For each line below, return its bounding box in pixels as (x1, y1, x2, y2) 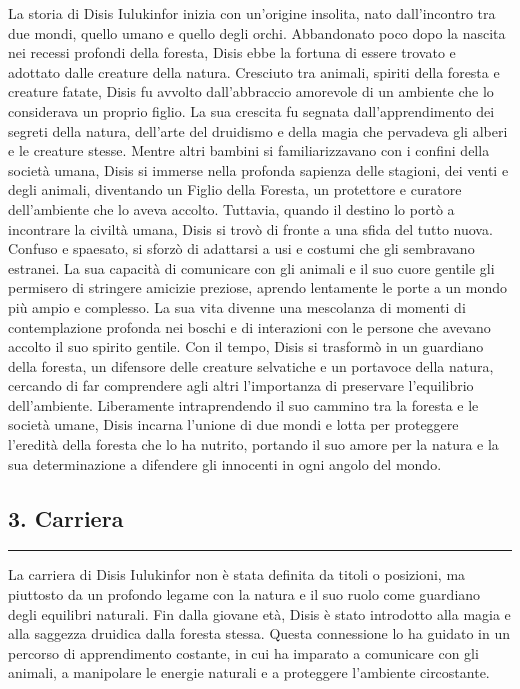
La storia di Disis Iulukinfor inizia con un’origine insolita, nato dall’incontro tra (8, 3, 496, 23)
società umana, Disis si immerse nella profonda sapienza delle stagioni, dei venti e (8, 159, 509, 180)
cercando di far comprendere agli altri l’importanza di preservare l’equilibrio (8, 375, 474, 396)
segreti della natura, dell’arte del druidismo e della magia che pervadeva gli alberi (8, 120, 508, 141)
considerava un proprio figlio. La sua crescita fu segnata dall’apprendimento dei (8, 100, 495, 121)
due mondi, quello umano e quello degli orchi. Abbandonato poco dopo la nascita (8, 22, 506, 43)
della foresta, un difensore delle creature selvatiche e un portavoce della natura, (8, 355, 494, 376)
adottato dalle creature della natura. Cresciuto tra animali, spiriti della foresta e (8, 61, 500, 82)
